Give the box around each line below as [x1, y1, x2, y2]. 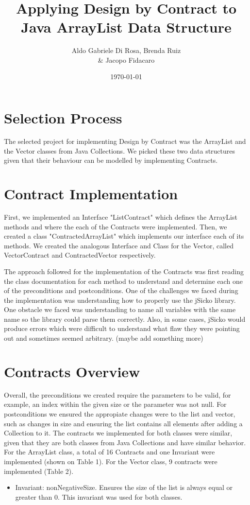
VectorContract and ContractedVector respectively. [4, 250, 156, 260]
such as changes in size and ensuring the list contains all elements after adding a [4, 418, 243, 428]
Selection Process [4, 108, 122, 128]
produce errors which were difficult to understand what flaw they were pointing [4, 323, 240, 333]
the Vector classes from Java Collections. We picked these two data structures [4, 145, 235, 156]
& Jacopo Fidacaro [98, 54, 155, 65]
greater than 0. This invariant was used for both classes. [15, 491, 183, 502]
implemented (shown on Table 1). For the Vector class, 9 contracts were [4, 456, 217, 466]
